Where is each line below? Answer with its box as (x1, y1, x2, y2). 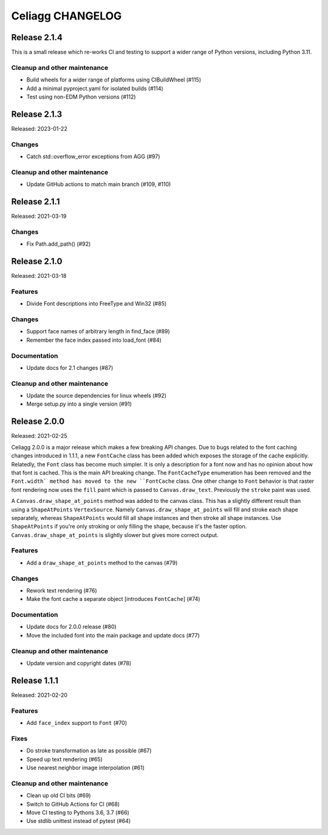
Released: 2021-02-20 (11, 691, 68, 699)
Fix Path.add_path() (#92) (26, 240, 91, 248)
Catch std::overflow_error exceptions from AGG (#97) (26, 153, 160, 161)
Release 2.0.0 (11, 417, 65, 427)
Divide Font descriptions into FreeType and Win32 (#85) (26, 300, 167, 307)
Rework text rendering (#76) (26, 587, 97, 594)
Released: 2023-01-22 (11, 125, 68, 132)
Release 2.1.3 (11, 109, 63, 119)
